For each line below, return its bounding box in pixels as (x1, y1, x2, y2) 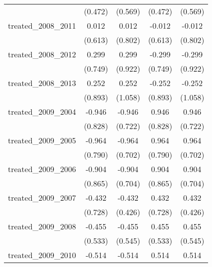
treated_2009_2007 (8, 192, 76, 203)
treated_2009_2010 (8, 249, 76, 261)
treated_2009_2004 (8, 106, 76, 117)
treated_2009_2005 (8, 134, 76, 146)
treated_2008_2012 (8, 48, 76, 60)
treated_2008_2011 (8, 20, 76, 31)
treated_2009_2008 (8, 221, 76, 232)
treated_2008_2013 (8, 77, 76, 89)
